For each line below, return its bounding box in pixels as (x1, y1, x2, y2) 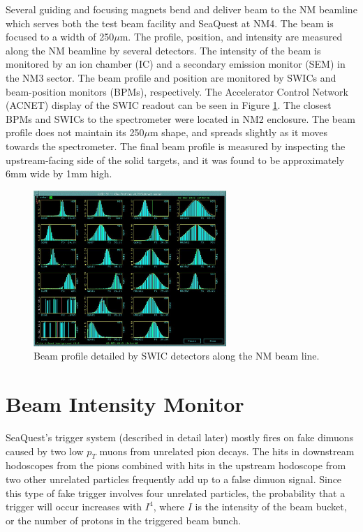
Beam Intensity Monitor (6, 390, 244, 418)
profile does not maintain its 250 (6, 125, 145, 140)
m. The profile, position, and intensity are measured (119, 29, 343, 44)
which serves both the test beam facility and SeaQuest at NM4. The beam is (6, 15, 334, 30)
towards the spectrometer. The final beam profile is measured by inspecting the (6, 138, 346, 153)
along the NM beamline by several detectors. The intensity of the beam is (6, 43, 321, 57)
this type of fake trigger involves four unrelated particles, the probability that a (6, 485, 346, 500)
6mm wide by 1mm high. (6, 166, 112, 181)
